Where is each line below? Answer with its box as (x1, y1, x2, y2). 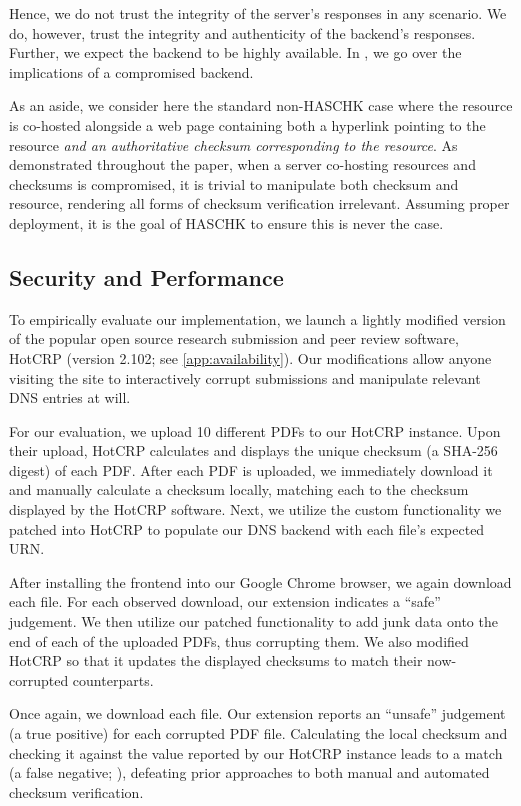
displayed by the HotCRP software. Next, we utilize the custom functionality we (9, 499, 502, 520)
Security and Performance (9, 261, 284, 292)
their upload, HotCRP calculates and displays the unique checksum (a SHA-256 (9, 440, 498, 461)
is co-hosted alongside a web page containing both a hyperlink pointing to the (9, 114, 486, 135)
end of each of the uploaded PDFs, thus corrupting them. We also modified (9, 630, 469, 651)
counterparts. (72, 669, 154, 690)
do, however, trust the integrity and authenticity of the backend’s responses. (9, 22, 476, 43)
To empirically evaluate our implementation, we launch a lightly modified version (9, 308, 506, 329)
